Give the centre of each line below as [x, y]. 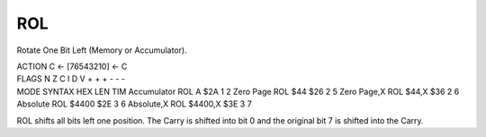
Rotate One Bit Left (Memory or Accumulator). [102, 50]
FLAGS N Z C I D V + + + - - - [71, 79]
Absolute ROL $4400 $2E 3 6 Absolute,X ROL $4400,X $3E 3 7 [134, 104]
